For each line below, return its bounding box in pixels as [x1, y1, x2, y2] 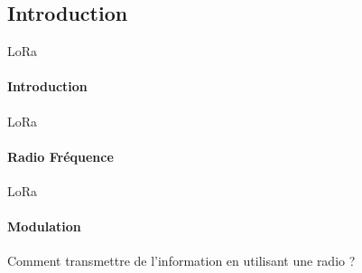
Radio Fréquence [7, 146, 114, 165]
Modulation [7, 217, 81, 236]
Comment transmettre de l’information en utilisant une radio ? [7, 251, 356, 270]
